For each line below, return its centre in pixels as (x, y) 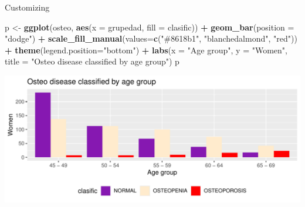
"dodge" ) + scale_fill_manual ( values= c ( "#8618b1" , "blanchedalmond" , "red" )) (151, 38)
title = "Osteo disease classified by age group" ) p (92, 61)
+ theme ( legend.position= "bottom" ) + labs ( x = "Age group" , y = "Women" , (146, 50)
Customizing (27, 7)
